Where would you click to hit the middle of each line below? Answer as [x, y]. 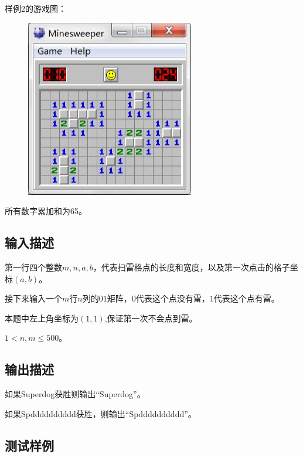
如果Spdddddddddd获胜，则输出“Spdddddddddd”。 [101, 413]
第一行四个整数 [33, 267]
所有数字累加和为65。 [46, 211]
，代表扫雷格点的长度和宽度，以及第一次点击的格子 [191, 267]
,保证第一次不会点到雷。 [151, 318]
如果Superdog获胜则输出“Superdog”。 [75, 394]
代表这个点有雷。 [246, 298]
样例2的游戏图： [35, 8]
